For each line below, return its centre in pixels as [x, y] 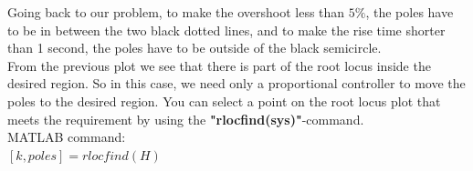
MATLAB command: [67, 137]
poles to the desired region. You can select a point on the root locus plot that [224, 101]
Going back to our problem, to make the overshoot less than [176, 12]
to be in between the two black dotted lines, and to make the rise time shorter [226, 30]
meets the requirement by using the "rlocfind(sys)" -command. [186, 119]
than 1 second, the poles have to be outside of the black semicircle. [194, 48]
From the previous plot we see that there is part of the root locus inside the [219, 65]
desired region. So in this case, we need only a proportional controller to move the [236, 83]
